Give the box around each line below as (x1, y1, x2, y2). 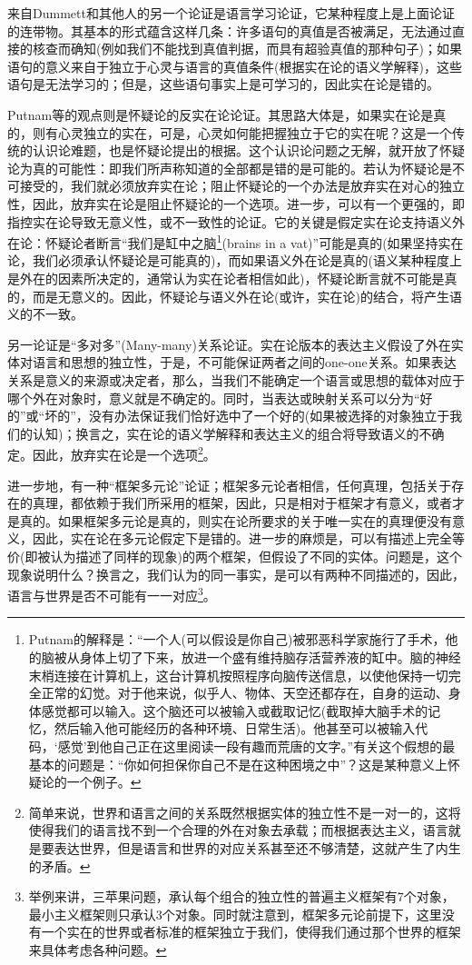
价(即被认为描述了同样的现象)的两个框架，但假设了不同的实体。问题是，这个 (7, 546, 462, 565)
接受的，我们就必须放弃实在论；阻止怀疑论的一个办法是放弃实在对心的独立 (19, 176, 465, 195)
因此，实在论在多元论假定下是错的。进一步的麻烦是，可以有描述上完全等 (32, 529, 465, 548)
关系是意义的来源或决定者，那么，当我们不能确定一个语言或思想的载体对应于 (7, 370, 465, 389)
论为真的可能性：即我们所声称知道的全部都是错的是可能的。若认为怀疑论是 (7, 158, 452, 177)
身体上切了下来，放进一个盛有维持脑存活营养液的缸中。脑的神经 (79, 647, 461, 666)
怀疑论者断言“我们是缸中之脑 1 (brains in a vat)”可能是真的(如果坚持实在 (44, 231, 464, 252)
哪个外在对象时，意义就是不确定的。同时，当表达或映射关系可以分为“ (7, 388, 420, 407)
